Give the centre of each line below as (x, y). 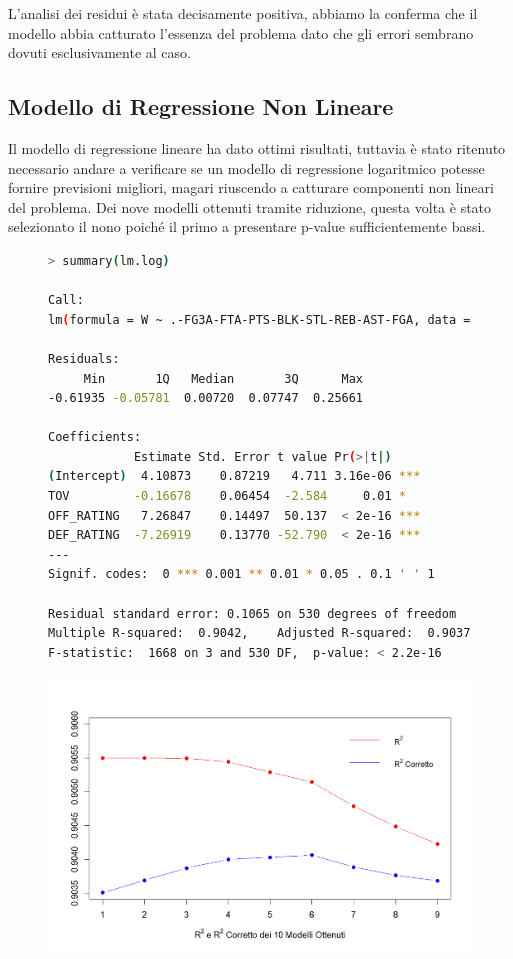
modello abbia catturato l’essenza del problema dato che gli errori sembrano (241, 32)
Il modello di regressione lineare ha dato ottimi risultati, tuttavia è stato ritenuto (257, 147)
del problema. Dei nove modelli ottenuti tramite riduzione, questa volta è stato (250, 206)
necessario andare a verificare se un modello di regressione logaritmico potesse (246, 167)
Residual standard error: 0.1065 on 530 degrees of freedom (252, 613)
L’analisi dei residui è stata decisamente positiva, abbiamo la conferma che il (243, 13)
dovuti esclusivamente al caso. (99, 52)
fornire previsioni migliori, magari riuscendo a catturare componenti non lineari (251, 187)
